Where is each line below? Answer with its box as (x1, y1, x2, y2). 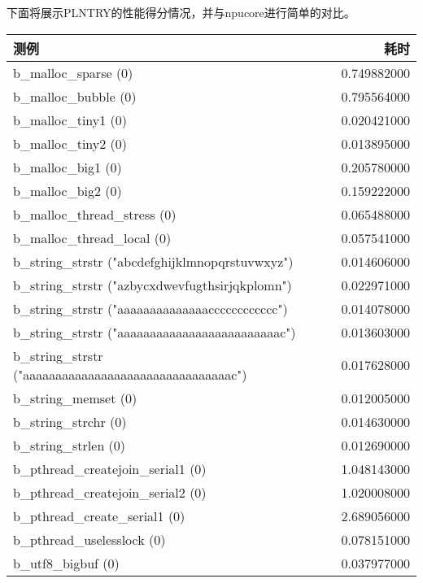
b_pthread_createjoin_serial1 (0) (13, 459, 207, 478)
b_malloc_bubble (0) (13, 86, 137, 106)
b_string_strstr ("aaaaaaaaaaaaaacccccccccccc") (13, 298, 288, 318)
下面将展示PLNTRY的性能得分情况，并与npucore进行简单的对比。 (7, 4, 355, 20)
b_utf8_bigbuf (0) (13, 553, 120, 572)
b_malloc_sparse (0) (13, 63, 133, 82)
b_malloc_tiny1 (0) (13, 110, 128, 129)
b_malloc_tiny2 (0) (13, 133, 128, 153)
